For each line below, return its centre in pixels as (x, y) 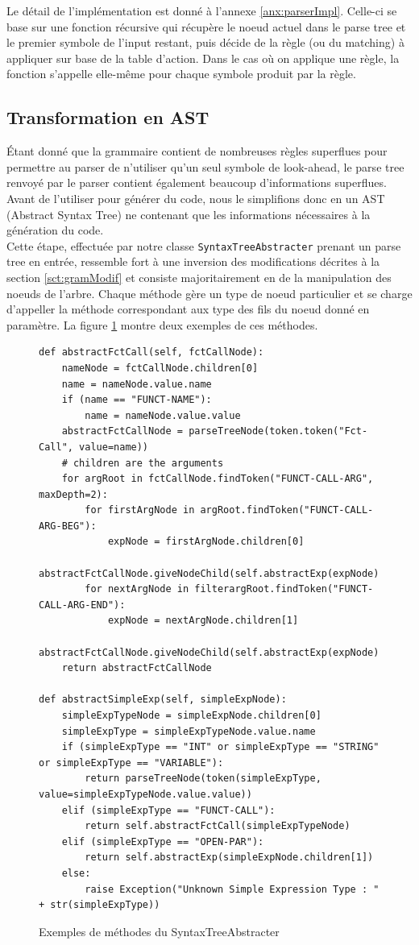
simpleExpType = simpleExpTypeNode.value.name (189, 731)
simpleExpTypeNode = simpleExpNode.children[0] (191, 716)
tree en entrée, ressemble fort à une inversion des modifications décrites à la (193, 261)
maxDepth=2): (73, 494)
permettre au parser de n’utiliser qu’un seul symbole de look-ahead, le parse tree (205, 166)
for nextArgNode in (137, 589)
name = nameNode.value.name (137, 384)
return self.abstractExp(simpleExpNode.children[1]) (229, 858)
